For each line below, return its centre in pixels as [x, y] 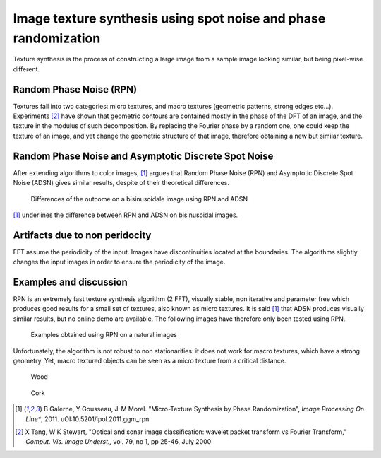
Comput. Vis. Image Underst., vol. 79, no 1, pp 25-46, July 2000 [119, 442]
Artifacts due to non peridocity [82, 235]
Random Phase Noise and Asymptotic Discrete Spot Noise [143, 156]
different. [26, 69]
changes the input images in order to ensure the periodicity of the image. [119, 262]
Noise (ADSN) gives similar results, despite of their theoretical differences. [121, 183]
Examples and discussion [71, 282]
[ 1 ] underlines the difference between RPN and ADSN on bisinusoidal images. [126, 215]
